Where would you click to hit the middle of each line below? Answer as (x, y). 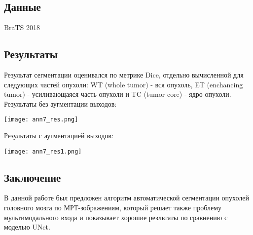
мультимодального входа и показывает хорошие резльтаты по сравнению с (116, 217)
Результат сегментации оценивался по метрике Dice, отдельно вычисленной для (124, 75)
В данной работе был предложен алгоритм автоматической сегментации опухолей (127, 198)
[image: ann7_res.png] (41, 120)
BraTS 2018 (22, 27)
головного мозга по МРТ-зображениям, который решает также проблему (113, 208)
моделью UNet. (27, 227)
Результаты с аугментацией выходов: (59, 136)
